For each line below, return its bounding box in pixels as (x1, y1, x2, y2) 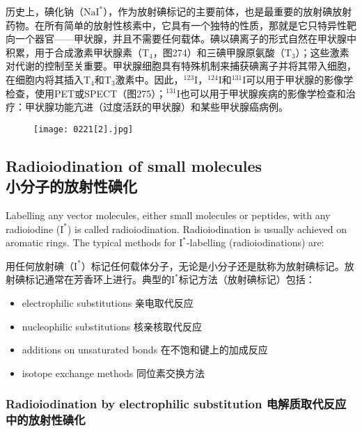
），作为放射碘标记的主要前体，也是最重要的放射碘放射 (103, 4, 352, 18)
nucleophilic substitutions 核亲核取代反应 (22, 319, 202, 333)
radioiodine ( (6, 221, 61, 236)
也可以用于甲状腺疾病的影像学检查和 (180, 86, 346, 100)
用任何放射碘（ (6, 258, 74, 273)
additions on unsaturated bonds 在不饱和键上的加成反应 (22, 342, 268, 357)
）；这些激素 (295, 45, 349, 59)
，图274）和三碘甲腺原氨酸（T (152, 45, 292, 59)
